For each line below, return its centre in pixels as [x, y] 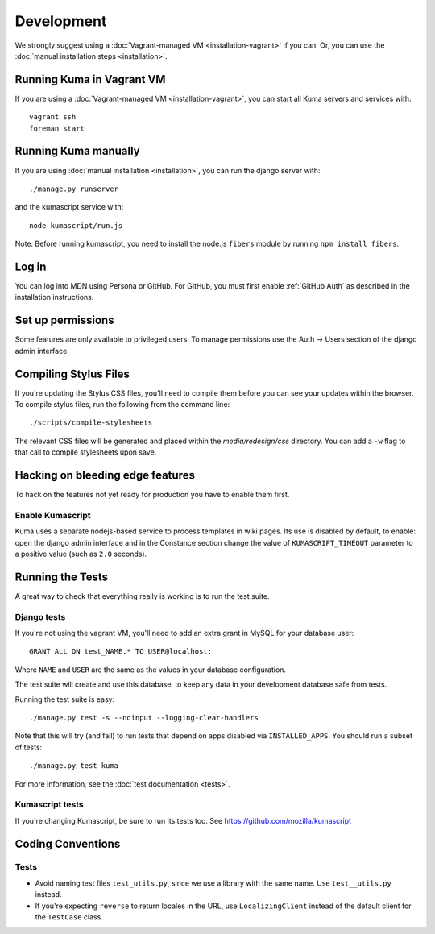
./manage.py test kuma [74, 766]
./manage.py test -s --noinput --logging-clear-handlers [144, 718]
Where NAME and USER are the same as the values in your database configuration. [150, 670]
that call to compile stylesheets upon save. [86, 452]
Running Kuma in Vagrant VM [90, 79]
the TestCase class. [69, 917]
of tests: [29, 747]
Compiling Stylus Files [72, 374]
